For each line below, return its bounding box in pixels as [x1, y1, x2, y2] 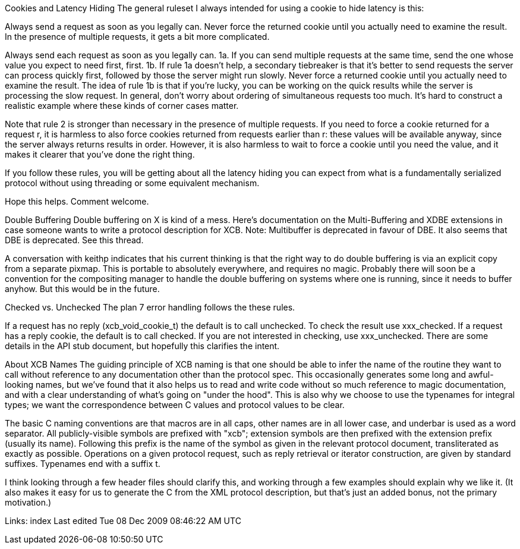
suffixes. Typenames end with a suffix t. [5, 459, 160, 469]
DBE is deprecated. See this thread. [5, 235, 144, 245]
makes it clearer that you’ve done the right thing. [5, 149, 195, 159]
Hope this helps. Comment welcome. [5, 196, 149, 206]
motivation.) [5, 497, 52, 507]
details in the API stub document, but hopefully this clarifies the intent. [5, 341, 280, 351]
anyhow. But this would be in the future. [5, 284, 160, 294]
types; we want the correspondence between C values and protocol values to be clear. [5, 400, 345, 410]
